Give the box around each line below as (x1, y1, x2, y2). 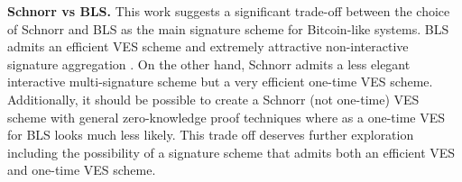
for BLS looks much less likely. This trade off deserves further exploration (7, 125, 414, 144)
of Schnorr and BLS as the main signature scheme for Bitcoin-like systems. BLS (7, 19, 449, 38)
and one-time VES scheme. (7, 160, 156, 179)
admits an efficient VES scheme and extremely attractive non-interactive (7, 37, 409, 56)
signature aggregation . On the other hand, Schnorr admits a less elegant (7, 54, 411, 73)
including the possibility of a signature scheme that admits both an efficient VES (7, 142, 456, 161)
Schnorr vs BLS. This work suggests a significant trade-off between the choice (7, 2, 450, 20)
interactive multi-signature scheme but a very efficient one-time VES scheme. (7, 72, 433, 91)
